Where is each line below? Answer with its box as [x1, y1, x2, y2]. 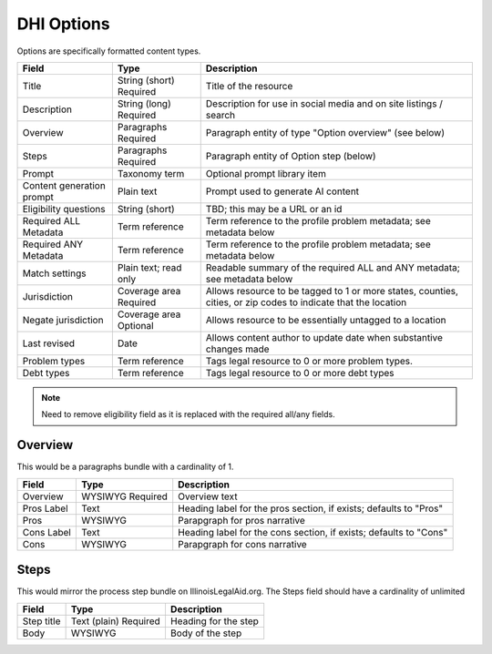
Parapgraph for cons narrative [178, 537, 307, 550]
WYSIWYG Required [80, 490, 169, 503]
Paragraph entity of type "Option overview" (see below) [205, 126, 446, 138]
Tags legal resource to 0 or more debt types [205, 366, 395, 379]
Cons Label [22, 526, 72, 538]
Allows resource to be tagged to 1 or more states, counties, [205, 284, 459, 297]
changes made [205, 342, 270, 355]
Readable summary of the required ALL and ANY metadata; [205, 261, 460, 273]
